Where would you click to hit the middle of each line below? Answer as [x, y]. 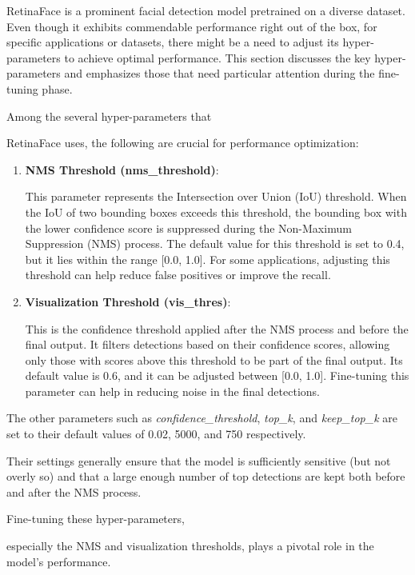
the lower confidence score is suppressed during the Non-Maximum [188, 228]
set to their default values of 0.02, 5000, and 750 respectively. [156, 434]
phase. [57, 88]
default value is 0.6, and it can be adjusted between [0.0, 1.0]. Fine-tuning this [217, 375]
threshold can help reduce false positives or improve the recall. [178, 275]
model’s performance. [59, 561]
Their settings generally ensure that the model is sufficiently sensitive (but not [199, 460]
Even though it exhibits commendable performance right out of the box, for [192, 26]
